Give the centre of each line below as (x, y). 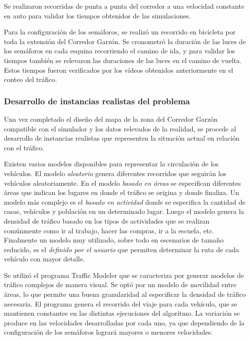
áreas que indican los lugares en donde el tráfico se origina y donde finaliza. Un (122, 192)
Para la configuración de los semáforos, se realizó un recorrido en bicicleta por (120, 32)
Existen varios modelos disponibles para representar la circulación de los (111, 164)
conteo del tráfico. (31, 79)
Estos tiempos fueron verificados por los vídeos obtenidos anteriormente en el (119, 70)
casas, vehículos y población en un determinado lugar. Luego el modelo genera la (124, 211)
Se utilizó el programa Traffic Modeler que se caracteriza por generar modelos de (124, 275)
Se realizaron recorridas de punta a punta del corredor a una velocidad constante (124, 6)
